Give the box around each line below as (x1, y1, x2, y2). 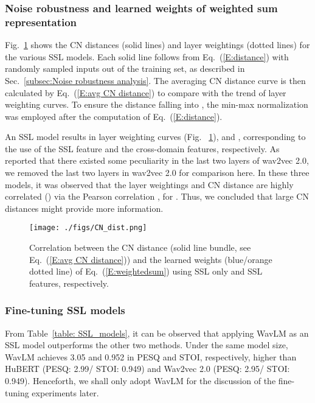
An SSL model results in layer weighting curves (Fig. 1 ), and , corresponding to (5, 130, 306, 143)
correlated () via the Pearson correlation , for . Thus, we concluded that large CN (5, 190, 309, 203)
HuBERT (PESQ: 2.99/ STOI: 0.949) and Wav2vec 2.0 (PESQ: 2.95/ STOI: (5, 362, 290, 375)
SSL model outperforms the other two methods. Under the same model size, (5, 338, 288, 351)
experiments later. (32, 386, 99, 399)
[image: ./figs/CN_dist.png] (29, 223, 147, 233)
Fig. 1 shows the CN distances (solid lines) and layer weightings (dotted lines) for (5, 38, 310, 51)
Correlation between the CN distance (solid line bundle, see (29, 241, 251, 254)
